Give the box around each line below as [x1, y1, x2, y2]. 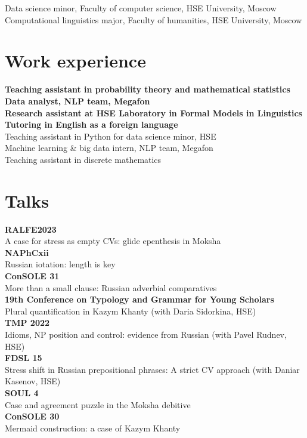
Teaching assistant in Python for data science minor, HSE [5, 129, 216, 142]
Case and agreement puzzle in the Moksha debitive [5, 398, 191, 411]
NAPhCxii [5, 246, 49, 258]
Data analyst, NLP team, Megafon [5, 94, 150, 107]
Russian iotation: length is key [5, 258, 116, 270]
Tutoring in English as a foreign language [5, 118, 178, 131]
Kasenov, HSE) [5, 375, 61, 387]
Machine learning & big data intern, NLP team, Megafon [5, 141, 213, 154]
